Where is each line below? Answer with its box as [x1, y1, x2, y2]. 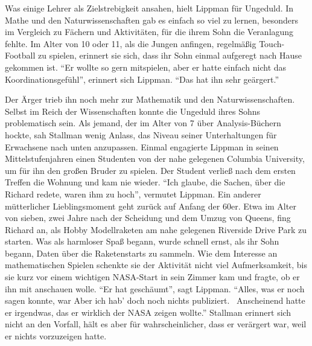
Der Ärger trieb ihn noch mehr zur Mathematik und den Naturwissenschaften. [5, 93, 295, 106]
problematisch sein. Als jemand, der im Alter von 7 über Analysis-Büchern [5, 117, 281, 129]
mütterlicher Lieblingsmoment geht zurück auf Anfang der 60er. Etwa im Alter [5, 199, 296, 212]
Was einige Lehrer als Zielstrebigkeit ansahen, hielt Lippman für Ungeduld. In [5, 2, 294, 14]
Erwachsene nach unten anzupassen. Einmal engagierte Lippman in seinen [5, 140, 279, 153]
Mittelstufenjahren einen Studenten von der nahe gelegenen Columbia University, [5, 152, 305, 165]
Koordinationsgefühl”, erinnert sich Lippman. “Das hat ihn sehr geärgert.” [5, 72, 279, 85]
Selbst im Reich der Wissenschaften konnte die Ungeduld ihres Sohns [5, 104, 261, 117]
